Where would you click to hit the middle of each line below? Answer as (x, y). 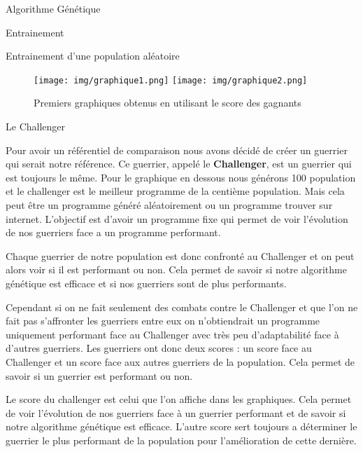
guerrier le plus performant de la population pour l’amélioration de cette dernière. (181, 440)
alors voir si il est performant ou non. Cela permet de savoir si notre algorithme (176, 269)
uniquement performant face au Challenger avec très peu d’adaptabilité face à (172, 334)
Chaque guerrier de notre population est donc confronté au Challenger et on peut (180, 255)
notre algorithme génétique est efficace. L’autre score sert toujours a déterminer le (181, 426)
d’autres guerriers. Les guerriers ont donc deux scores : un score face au (159, 348)
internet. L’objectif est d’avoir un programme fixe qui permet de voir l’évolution (177, 218)
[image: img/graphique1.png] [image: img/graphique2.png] (171, 80)
